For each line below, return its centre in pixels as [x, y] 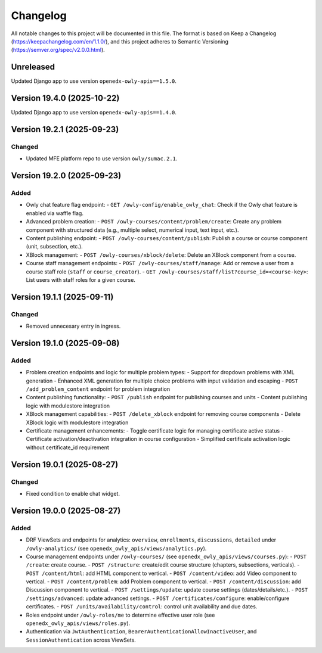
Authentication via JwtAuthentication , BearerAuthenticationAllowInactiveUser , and [141, 632]
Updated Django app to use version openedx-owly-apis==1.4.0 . [94, 113]
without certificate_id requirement [68, 447]
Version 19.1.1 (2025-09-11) [62, 297]
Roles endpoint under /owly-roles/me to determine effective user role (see [120, 615]
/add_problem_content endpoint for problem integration [98, 389]
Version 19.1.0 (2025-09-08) [65, 343]
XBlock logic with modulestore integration [77, 422]
